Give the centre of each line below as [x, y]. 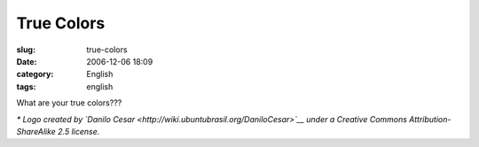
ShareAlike [36, 131]
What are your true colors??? [69, 103]
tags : [26, 86]
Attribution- [430, 119]
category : [35, 74]
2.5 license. [79, 131]
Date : [27, 61]
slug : [26, 50]
